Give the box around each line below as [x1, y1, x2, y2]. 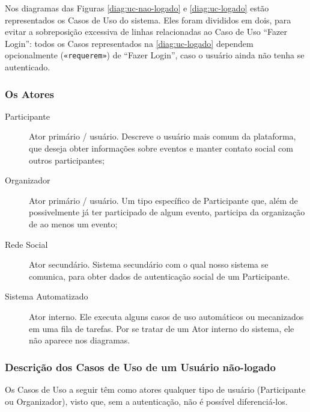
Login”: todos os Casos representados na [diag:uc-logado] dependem [5, 37, 254, 49]
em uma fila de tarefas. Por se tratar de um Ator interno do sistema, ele [29, 322, 294, 334]
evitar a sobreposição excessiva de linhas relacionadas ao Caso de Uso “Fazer [5, 25, 287, 38]
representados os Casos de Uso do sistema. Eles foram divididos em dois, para [5, 13, 291, 26]
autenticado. [5, 61, 50, 73]
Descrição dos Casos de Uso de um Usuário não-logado [5, 359, 276, 374]
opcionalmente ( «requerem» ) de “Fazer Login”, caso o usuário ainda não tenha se [5, 49, 305, 61]
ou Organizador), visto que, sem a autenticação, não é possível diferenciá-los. [5, 395, 288, 407]
